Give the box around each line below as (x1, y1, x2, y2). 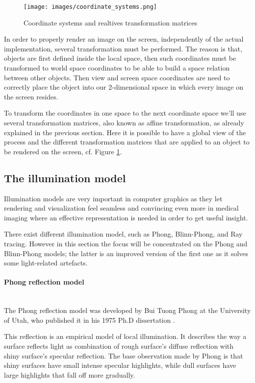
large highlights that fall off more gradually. (4, 369, 135, 380)
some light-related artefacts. (4, 258, 88, 268)
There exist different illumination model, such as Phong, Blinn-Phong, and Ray (4, 229, 243, 239)
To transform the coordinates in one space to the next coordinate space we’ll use (4, 108, 246, 118)
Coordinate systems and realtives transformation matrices (24, 17, 198, 27)
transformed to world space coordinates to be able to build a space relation (4, 63, 230, 73)
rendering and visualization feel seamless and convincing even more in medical (4, 203, 239, 213)
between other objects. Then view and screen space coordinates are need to (4, 72, 230, 82)
